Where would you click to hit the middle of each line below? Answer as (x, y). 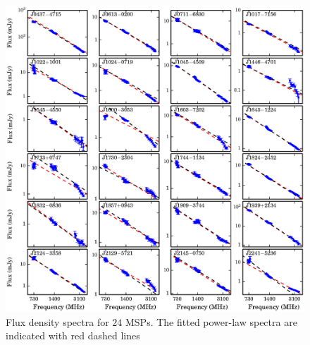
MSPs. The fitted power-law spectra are (211, 321)
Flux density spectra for (57, 321)
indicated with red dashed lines (73, 335)
